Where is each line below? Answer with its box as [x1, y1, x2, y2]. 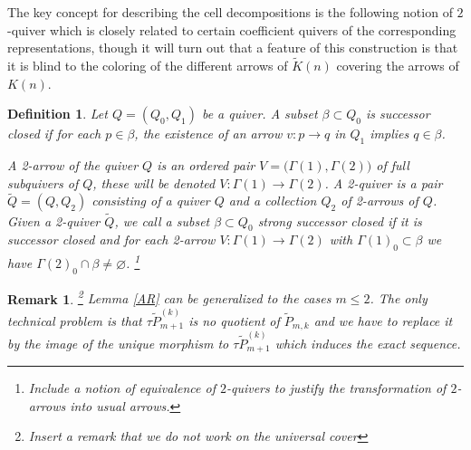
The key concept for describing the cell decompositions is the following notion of [7, 3, 453, 21]
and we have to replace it [313, 311, 453, 330]
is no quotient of [188, 311, 280, 330]
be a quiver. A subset [201, 104, 318, 123]
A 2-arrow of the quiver [7, 155, 139, 174]
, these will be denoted [92, 173, 216, 192]
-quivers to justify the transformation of [226, 378, 447, 397]
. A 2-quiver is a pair [324, 173, 443, 192]
